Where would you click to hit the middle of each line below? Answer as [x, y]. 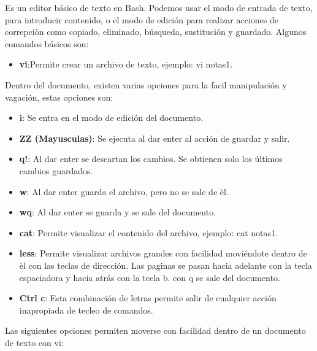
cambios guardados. [56, 170]
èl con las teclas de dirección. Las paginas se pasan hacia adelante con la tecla [166, 265]
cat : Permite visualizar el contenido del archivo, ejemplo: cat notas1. [148, 232]
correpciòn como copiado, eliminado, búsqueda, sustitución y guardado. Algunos [156, 32]
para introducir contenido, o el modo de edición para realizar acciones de [142, 19]
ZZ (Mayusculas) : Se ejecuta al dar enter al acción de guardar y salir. [155, 138]
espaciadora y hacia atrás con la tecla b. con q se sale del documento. [150, 277]
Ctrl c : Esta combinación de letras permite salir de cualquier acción [148, 298]
